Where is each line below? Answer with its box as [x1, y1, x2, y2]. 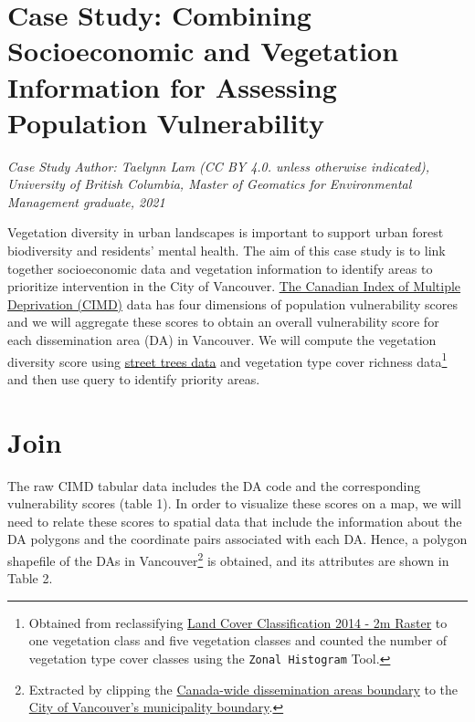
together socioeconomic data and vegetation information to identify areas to [7, 258, 433, 277]
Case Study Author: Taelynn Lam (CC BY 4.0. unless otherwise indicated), [7, 156, 430, 175]
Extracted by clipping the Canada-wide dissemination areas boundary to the [28, 679, 459, 698]
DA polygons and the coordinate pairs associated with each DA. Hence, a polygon [7, 529, 468, 549]
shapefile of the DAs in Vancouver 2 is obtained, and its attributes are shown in [7, 548, 449, 570]
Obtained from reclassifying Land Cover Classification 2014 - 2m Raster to [28, 612, 448, 632]
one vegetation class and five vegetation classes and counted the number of [28, 631, 448, 650]
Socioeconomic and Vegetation [7, 32, 399, 69]
